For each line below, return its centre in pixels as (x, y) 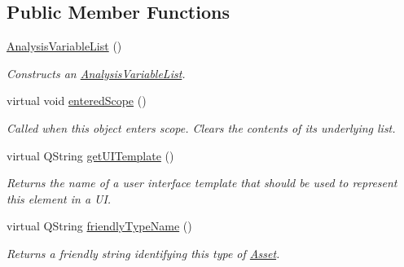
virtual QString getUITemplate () (90, 155)
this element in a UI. (59, 198)
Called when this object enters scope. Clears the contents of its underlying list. (201, 127)
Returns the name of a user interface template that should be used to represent (202, 183)
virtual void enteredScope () (77, 101)
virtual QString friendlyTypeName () (99, 226)
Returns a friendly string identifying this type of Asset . (143, 253)
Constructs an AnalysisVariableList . (96, 73)
